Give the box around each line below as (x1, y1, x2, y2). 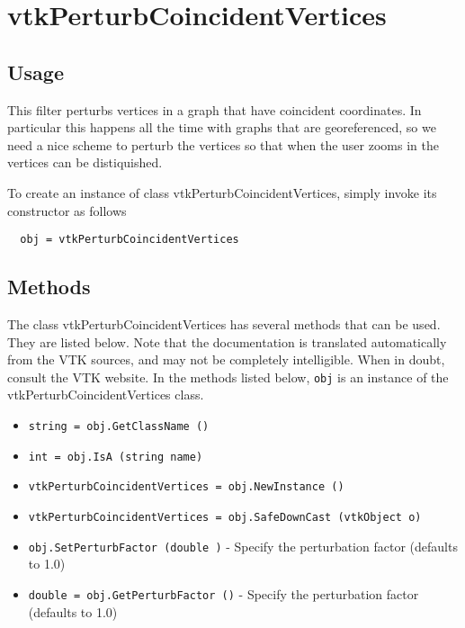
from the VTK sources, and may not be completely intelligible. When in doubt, (7, 350, 445, 369)
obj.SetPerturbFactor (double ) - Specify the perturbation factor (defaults (28, 536, 458, 555)
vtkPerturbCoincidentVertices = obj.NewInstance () (28, 480, 344, 494)
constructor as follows (7, 201, 127, 220)
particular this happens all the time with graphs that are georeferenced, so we (7, 118, 436, 137)
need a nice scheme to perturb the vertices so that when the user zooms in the (7, 135, 439, 154)
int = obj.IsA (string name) (28, 450, 203, 463)
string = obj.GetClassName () (28, 420, 210, 434)
